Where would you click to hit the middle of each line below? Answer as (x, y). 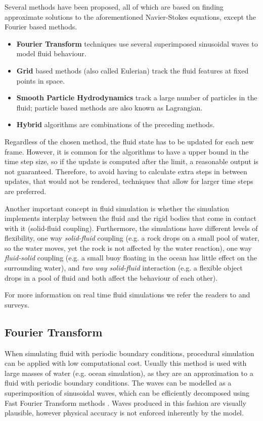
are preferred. (26, 191)
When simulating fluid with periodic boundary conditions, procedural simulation (129, 353)
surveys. (17, 304)
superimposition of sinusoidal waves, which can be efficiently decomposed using (127, 393)
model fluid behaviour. (51, 53)
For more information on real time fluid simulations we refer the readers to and (127, 295)
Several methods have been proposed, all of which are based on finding (114, 7)
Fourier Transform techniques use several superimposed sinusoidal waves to (137, 43)
